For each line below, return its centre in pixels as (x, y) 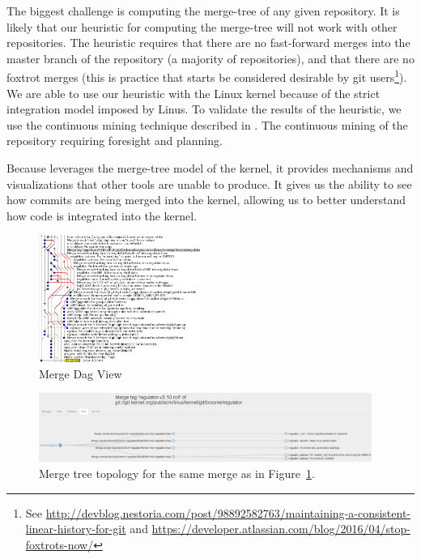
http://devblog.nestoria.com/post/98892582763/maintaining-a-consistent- (228, 512)
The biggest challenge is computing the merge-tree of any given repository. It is (203, 11)
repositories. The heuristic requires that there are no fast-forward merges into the (208, 43)
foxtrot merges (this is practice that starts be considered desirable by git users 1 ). (207, 76)
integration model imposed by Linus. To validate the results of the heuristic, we (204, 109)
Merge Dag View (81, 373)
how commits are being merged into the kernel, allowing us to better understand (206, 200)
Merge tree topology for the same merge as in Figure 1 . (177, 473)
